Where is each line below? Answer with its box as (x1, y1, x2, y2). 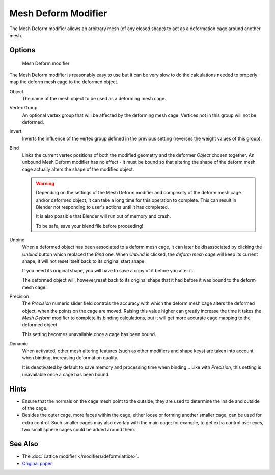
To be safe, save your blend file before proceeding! (36, 222, 144, 229)
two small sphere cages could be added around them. (22, 427, 135, 433)
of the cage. (22, 405, 48, 411)
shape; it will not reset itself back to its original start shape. (22, 258, 146, 264)
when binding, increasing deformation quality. (22, 355, 119, 361)
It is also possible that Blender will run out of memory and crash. (36, 213, 171, 219)
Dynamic (9, 341, 28, 347)
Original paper (22, 460, 52, 466)
